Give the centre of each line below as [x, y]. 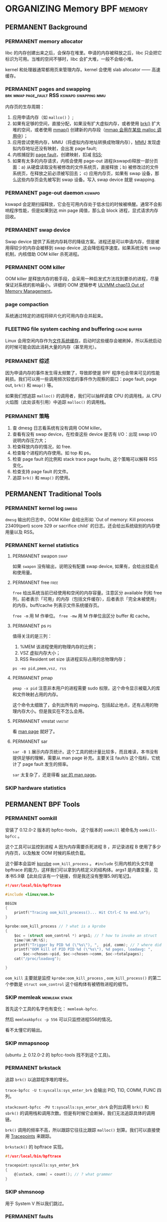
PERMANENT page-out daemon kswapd [53, 193]
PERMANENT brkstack [33, 1068]
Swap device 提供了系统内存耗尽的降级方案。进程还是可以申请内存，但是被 [82, 241]
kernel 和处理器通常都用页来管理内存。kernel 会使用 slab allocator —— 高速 [83, 69]
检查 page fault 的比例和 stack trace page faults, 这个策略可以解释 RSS [85, 459]
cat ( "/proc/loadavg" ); [38, 959]
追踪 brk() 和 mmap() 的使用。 [43, 478]
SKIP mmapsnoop [27, 1044]
